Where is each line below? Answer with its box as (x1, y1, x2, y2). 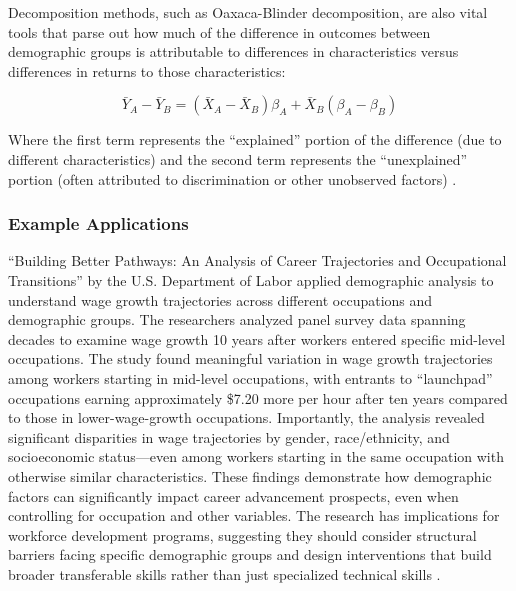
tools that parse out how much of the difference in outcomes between (8, 21, 431, 42)
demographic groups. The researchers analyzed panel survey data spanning (8, 309, 466, 330)
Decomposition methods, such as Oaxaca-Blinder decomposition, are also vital (8, 2, 488, 22)
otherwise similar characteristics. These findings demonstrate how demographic (8, 465, 492, 486)
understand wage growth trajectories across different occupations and (8, 289, 433, 310)
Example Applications (8, 211, 189, 236)
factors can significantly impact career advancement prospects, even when (8, 485, 459, 506)
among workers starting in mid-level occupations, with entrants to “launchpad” (8, 367, 493, 388)
